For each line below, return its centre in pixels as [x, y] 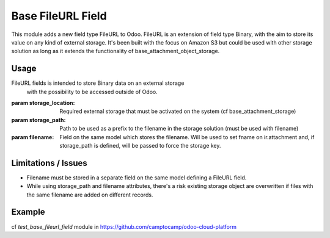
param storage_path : [38, 120]
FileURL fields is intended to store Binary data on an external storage [98, 83]
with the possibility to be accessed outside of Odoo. [92, 92]
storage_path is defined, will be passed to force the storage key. [140, 145]
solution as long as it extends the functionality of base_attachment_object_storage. [116, 51]
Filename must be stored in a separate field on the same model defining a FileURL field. [137, 178]
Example [28, 212]
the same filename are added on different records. [90, 195]
